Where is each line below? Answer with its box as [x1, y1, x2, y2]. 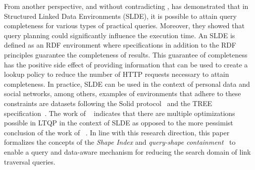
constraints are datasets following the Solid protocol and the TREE [4, 98, 212, 108]
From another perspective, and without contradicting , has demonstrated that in [4, 1, 249, 11]
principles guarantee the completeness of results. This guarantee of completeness [4, 49, 248, 59]
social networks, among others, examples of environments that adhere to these [4, 88, 241, 99]
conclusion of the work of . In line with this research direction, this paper [4, 127, 230, 137]
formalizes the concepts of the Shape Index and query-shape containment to [4, 137, 236, 147]
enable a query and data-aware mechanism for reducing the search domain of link [4, 146, 251, 157]
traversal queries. [4, 156, 55, 167]
